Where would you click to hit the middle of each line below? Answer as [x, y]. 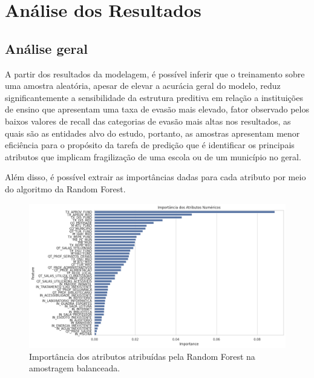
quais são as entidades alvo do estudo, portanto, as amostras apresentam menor [152, 133]
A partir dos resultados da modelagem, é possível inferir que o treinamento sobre [155, 73]
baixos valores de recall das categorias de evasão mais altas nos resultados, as [148, 121]
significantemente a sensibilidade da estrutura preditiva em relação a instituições [154, 97]
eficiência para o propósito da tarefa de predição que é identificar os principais [150, 145]
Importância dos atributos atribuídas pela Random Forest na [142, 356]
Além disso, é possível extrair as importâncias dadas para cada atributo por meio [155, 177]
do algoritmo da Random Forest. [65, 188]
